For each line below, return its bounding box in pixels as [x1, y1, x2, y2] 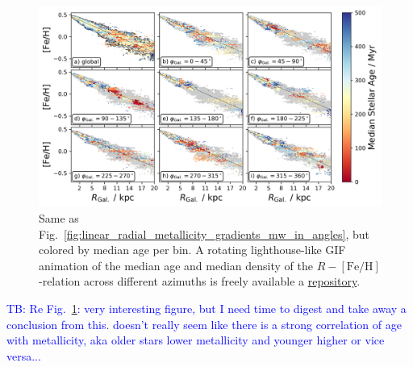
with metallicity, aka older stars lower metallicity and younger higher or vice [6, 332, 385, 348]
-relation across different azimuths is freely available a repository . [39, 273, 361, 290]
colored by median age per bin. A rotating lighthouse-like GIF [39, 241, 346, 258]
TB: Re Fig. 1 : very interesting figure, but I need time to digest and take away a [6, 300, 407, 316]
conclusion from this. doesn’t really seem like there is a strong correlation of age [6, 315, 402, 332]
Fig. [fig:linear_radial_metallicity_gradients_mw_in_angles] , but [39, 225, 370, 242]
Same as [39, 210, 79, 227]
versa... [6, 347, 41, 364]
